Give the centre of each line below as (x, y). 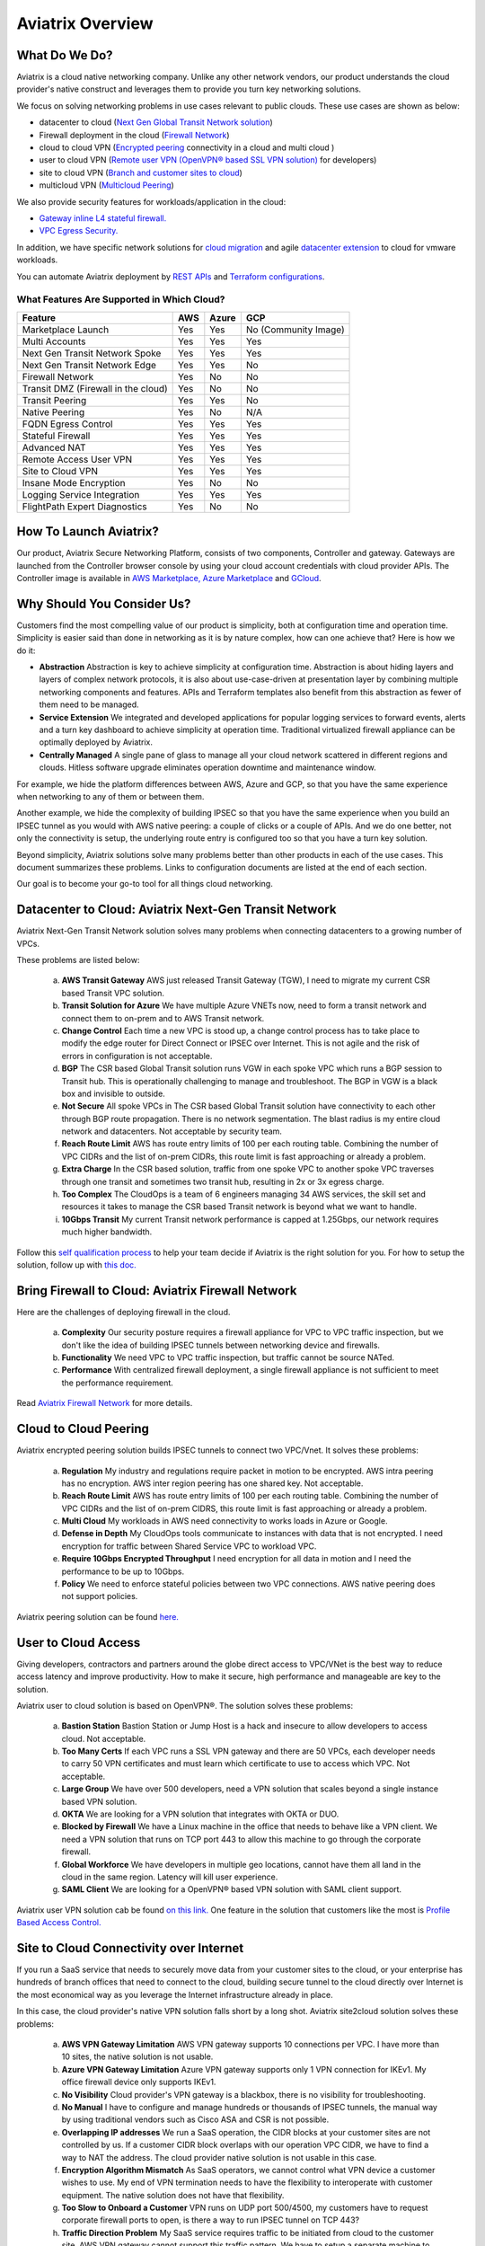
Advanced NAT (54, 447)
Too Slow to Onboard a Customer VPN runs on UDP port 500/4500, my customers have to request (245, 2208)
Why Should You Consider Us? (104, 603)
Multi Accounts (54, 341)
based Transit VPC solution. (113, 993)
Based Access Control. (59, 1923)
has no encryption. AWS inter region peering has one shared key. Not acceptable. (212, 1483)
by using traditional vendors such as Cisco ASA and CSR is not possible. (195, 2119)
